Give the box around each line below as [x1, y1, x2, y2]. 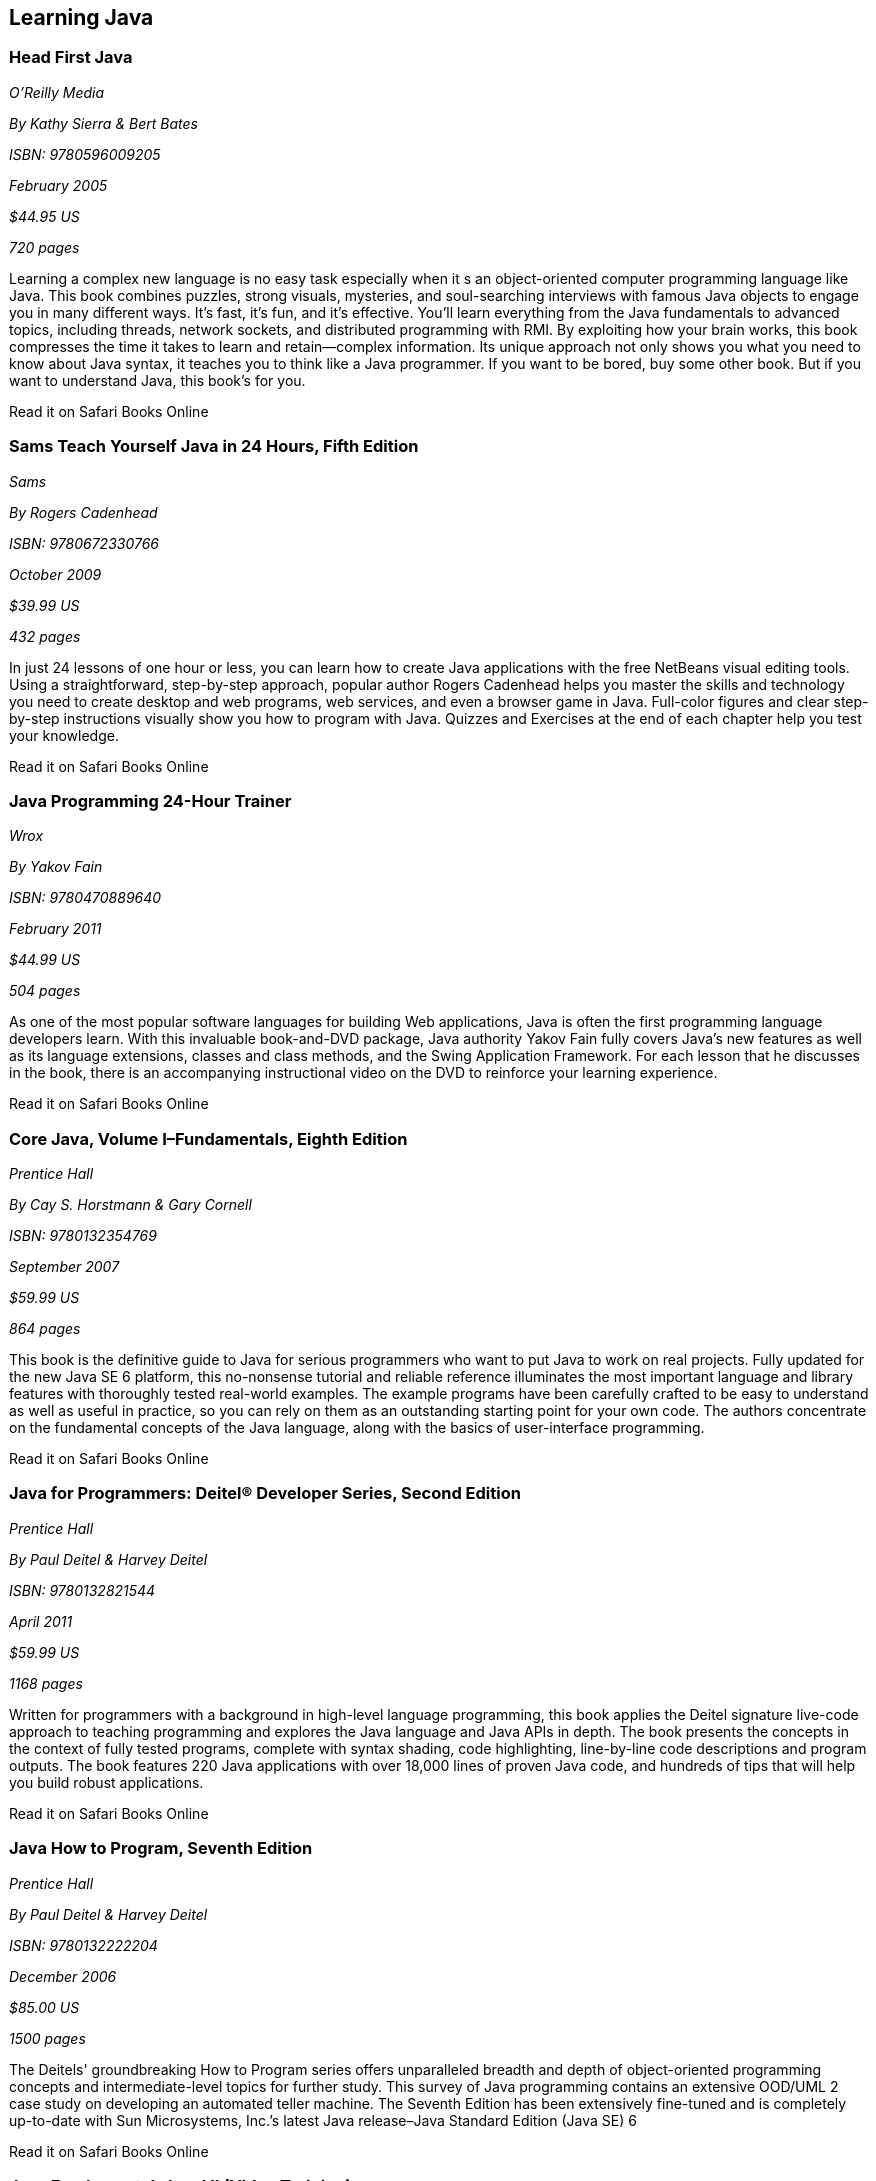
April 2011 [9, 1612, 73, 1630]
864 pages [9, 1320, 81, 1338]
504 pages [9, 982, 81, 1000]
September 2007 [9, 1258, 120, 1276]
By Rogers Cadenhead [9, 503, 158, 521]
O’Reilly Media [9, 83, 105, 101]
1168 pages [9, 1674, 83, 1692]
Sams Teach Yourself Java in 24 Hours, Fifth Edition [9, 436, 419, 457]
